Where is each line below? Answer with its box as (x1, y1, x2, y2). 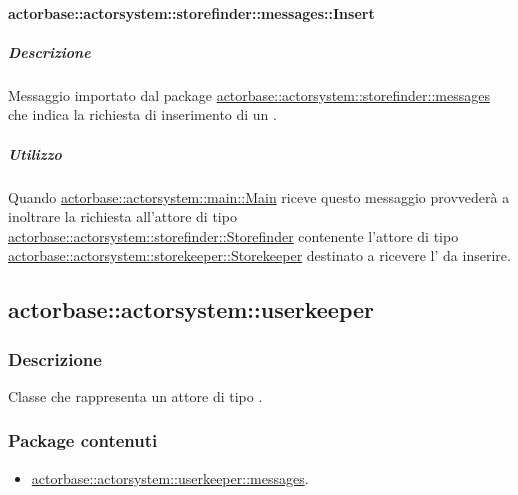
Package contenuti (8, 428, 158, 453)
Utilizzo (8, 143, 62, 164)
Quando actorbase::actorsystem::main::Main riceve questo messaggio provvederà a (8, 186, 510, 207)
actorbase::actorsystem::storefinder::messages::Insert (8, 2, 375, 23)
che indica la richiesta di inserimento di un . (8, 104, 277, 125)
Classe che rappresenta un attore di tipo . (8, 385, 263, 406)
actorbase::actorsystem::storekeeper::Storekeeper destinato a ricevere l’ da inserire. (8, 245, 511, 266)
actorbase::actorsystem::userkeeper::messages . (31, 467, 309, 488)
